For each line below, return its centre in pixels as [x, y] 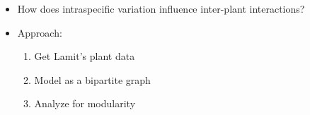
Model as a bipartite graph [92, 79]
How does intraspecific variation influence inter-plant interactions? [161, 8]
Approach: [40, 32]
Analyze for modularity [85, 103]
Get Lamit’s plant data [85, 56]
